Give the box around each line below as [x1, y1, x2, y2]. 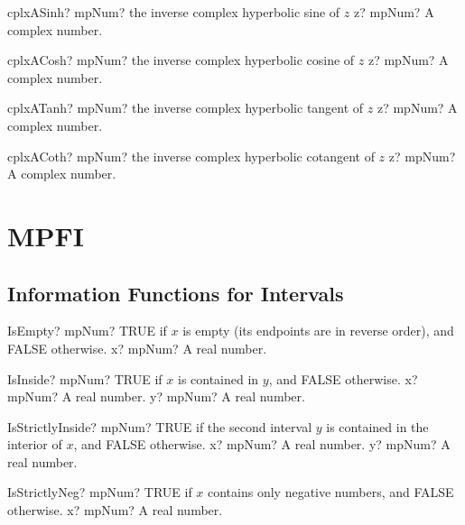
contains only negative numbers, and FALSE [208, 483, 454, 502]
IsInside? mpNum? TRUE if [7, 369, 163, 388]
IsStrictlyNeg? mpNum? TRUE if [7, 483, 192, 502]
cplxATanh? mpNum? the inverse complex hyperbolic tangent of [7, 98, 364, 117]
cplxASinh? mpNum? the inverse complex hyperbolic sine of [7, 3, 340, 21]
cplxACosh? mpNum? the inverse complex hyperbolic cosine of [7, 51, 355, 69]
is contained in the [326, 417, 429, 436]
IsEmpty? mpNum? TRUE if [7, 321, 167, 340]
